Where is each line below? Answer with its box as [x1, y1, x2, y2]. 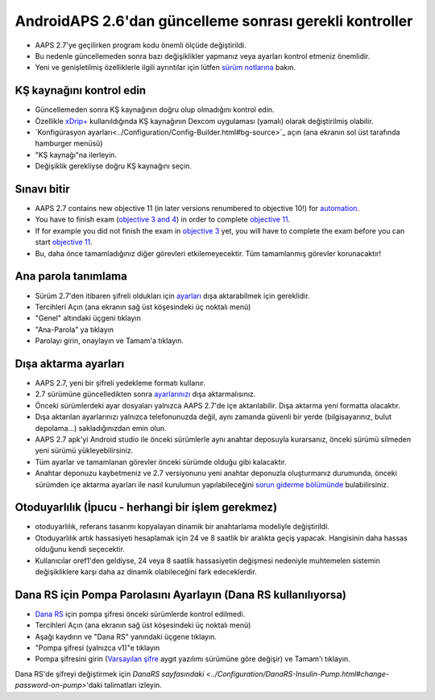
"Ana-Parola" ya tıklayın [35, 325, 114, 334]
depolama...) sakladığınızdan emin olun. [35, 423, 167, 433]
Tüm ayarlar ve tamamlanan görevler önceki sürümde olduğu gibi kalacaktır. [35, 457, 288, 466]
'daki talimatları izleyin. [85, 681, 163, 690]
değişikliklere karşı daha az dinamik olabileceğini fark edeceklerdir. [35, 567, 257, 577]
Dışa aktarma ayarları [14, 357, 125, 371]
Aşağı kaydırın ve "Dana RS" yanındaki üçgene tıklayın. [35, 632, 217, 641]
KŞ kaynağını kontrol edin [14, 84, 147, 97]
